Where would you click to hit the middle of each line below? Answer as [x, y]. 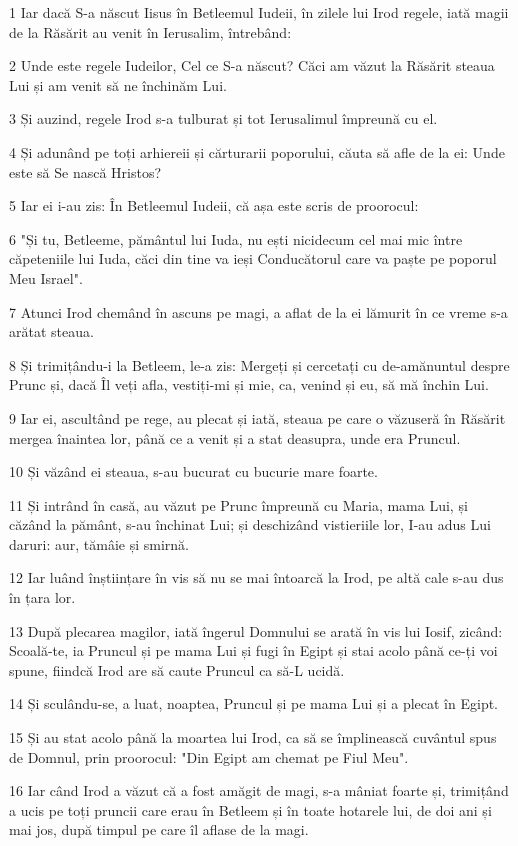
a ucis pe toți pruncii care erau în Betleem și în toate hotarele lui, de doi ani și [250, 809]
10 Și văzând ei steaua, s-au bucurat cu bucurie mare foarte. [193, 471]
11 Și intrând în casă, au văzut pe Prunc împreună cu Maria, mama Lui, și [238, 504]
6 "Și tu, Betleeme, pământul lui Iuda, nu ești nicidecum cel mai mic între [236, 238]
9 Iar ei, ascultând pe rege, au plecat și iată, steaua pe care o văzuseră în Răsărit [257, 417]
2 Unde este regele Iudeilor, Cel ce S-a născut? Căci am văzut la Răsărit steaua [252, 65]
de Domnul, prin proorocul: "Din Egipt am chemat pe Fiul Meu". [209, 756]
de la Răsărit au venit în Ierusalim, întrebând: [150, 31]
